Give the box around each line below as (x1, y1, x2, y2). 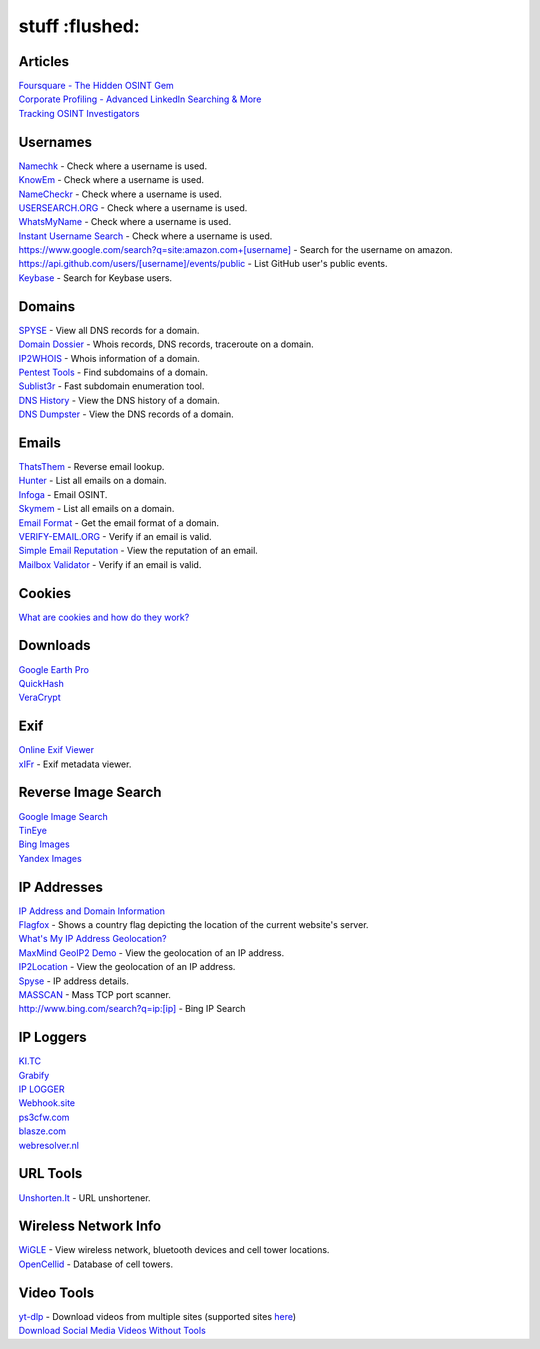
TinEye (18, 824, 47, 836)
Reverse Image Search (18, 784, 162, 801)
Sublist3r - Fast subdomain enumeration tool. (18, 380, 205, 392)
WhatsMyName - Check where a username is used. (18, 216, 232, 228)
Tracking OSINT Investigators (18, 107, 140, 119)
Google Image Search (18, 810, 109, 822)
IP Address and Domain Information (18, 905, 165, 917)
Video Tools (18, 1284, 95, 1301)
